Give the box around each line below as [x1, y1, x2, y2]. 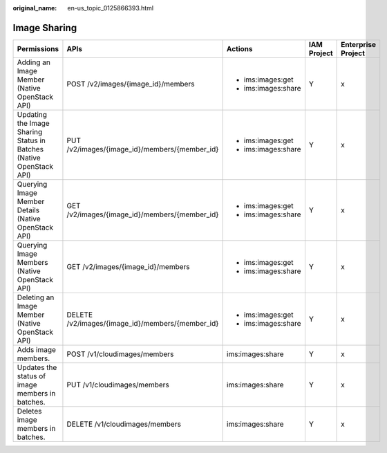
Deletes [17, 406, 42, 416]
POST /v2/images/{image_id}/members [66, 79, 195, 89]
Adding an [17, 57, 51, 67]
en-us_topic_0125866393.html [67, 4, 154, 12]
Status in [17, 136, 46, 145]
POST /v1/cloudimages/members [66, 349, 174, 359]
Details [17, 205, 40, 214]
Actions [226, 44, 253, 53]
